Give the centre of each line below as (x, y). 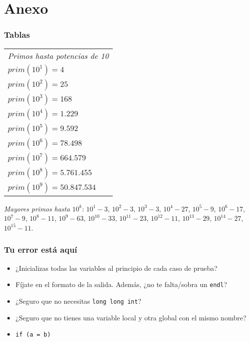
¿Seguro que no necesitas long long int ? (78, 301)
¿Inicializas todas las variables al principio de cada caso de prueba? (116, 268)
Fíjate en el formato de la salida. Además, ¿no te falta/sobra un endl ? (121, 284)
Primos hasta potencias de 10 (58, 55)
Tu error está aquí (41, 249)
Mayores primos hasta (37, 208)
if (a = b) (33, 335)
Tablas (17, 35)
